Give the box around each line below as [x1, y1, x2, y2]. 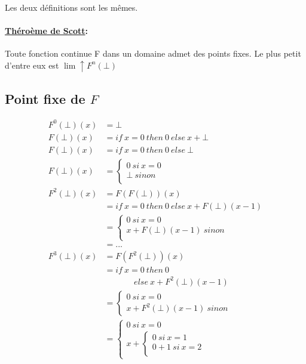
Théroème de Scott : [5, 24, 88, 37]
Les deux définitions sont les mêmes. [5, 1, 138, 13]
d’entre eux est [5, 58, 59, 71]
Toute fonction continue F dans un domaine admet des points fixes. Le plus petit [5, 47, 301, 60]
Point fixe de [5, 89, 85, 107]
